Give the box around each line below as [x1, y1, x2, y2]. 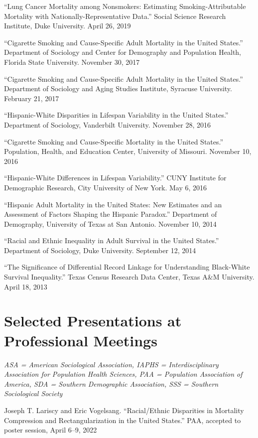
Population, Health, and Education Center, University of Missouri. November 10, [4, 146, 252, 156]
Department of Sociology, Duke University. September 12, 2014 [4, 245, 196, 255]
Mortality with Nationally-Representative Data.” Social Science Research [4, 10, 226, 21]
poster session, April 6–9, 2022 [4, 425, 97, 435]
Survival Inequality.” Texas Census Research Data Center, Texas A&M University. [4, 272, 255, 282]
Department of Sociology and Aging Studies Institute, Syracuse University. [4, 83, 232, 94]
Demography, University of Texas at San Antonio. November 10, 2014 [4, 218, 217, 229]
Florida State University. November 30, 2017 [4, 56, 140, 67]
